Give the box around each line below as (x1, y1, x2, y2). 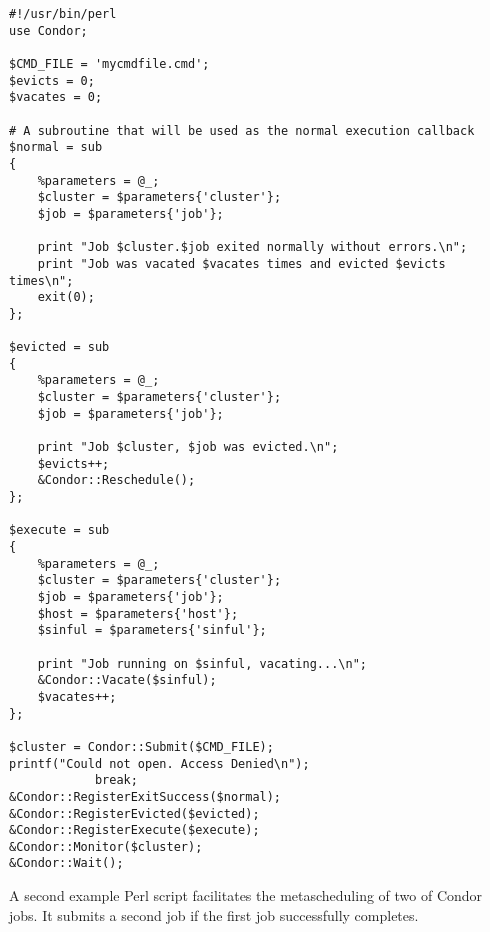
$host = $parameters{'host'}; (37, 606, 239, 621)
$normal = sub (9, 140, 103, 155)
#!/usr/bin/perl (9, 7, 117, 21)
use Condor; (9, 23, 88, 38)
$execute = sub (9, 523, 110, 538)
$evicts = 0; (9, 73, 95, 88)
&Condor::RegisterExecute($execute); (9, 823, 260, 838)
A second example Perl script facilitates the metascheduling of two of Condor (9, 885, 483, 906)
